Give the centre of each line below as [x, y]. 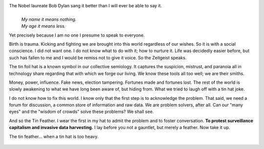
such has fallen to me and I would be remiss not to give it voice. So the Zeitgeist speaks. [98, 57]
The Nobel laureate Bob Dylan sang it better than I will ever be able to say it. [86, 6]
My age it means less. [44, 26]
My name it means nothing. [49, 19]
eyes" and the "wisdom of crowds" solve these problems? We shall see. [81, 112]
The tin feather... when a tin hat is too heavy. [54, 136]
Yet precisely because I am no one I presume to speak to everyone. [77, 35]
